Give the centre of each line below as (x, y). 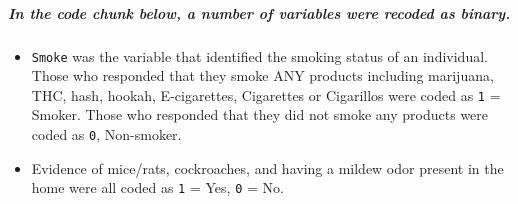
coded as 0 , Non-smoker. (106, 134)
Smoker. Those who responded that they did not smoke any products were (260, 114)
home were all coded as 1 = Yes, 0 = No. (157, 187)
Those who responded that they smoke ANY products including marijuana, (262, 75)
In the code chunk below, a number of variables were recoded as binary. (259, 12)
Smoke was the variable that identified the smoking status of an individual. (259, 55)
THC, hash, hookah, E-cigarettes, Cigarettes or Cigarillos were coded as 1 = (266, 94)
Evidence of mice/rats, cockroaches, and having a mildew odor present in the (267, 167)
